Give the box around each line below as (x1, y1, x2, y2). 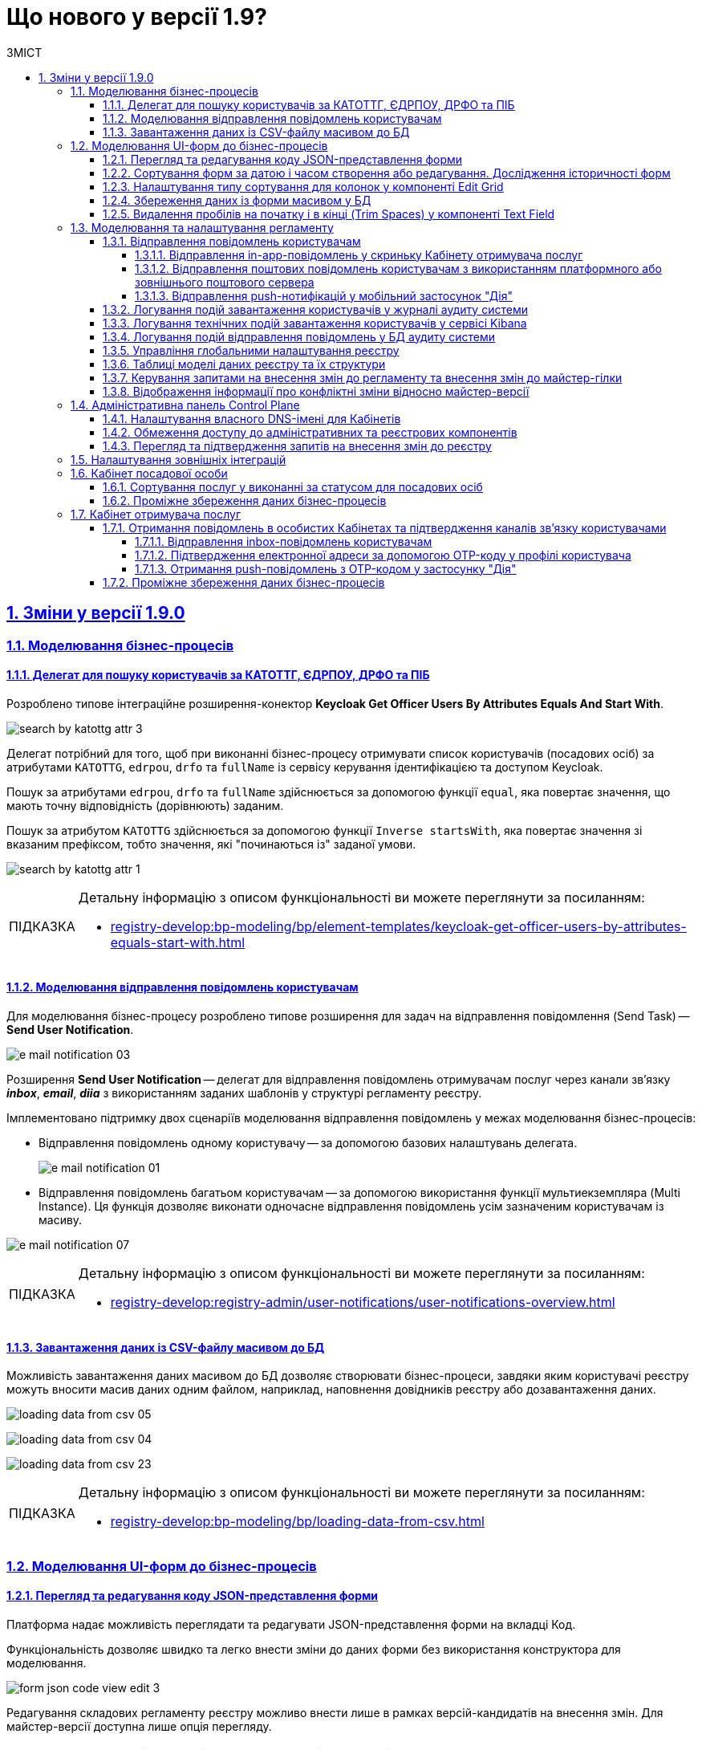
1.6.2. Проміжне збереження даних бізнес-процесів (103, 493, 387, 507)
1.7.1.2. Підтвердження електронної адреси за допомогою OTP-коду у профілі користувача (135, 547, 631, 562)
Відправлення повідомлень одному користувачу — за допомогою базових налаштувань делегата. (39, 1136, 578, 1150)
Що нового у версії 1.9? (6, 3, 267, 31)
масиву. (39, 1213, 83, 1227)
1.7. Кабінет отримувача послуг (71, 507, 241, 521)
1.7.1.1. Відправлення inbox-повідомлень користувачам (135, 534, 432, 548)
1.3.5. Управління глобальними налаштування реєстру (103, 343, 400, 357)
